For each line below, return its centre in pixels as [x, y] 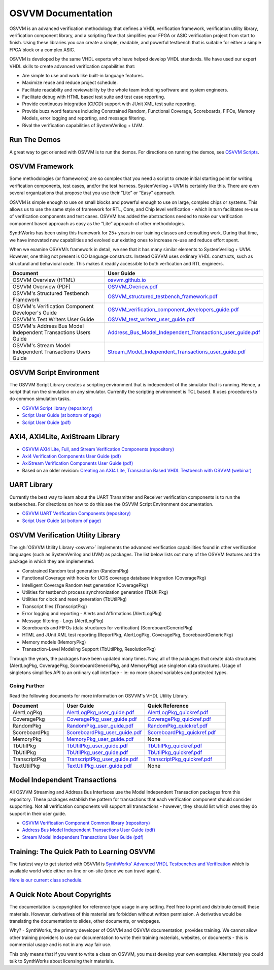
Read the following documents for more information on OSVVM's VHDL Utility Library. [99, 696]
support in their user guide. [38, 813]
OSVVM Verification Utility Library [65, 535]
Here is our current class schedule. [46, 880]
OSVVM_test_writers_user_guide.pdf [151, 319]
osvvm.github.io [127, 280]
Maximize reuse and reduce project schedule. [70, 83]
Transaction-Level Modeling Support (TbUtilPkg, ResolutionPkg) [89, 649]
